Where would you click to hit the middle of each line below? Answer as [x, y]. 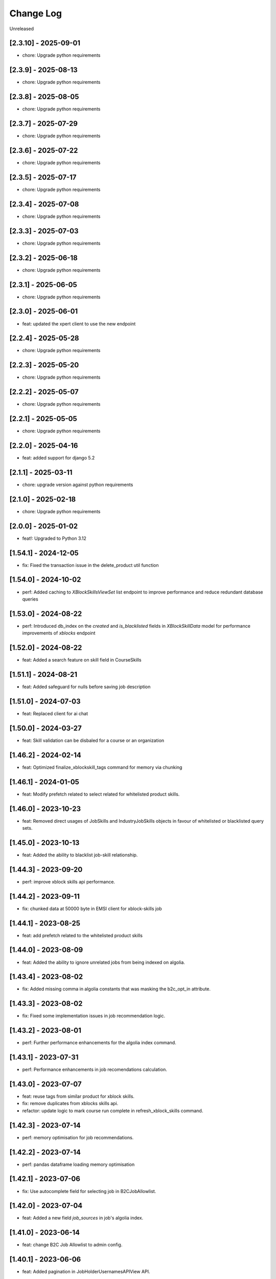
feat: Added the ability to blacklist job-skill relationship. [80, 855]
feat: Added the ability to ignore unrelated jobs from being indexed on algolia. [103, 962]
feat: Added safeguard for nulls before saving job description [86, 687]
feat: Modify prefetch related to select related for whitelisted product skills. [101, 794]
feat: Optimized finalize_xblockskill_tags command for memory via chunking [102, 767]
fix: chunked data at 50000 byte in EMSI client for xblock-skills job [92, 909]
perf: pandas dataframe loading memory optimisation [78, 1164]
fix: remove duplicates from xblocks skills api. [70, 1104]
